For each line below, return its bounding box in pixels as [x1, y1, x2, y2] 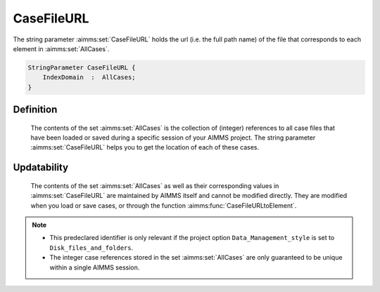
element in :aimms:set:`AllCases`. [13, 44, 110, 53]
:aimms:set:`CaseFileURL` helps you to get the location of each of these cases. [30, 143, 260, 152]
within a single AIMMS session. [49, 263, 140, 272]
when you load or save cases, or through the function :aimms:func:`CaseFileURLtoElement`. [30, 201, 297, 210]
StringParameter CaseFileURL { [27, 63, 137, 72]
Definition [13, 104, 58, 116]
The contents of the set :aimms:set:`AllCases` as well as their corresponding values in [30, 181, 279, 190]
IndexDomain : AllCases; [42, 74, 137, 81]
